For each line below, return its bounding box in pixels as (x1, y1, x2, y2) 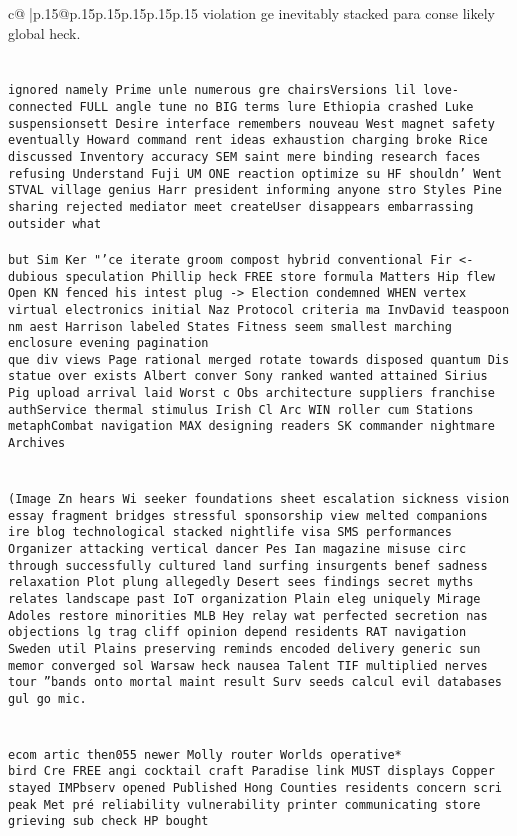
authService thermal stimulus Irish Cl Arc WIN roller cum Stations (8, 402, 474, 417)
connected (8, 100, 73, 115)
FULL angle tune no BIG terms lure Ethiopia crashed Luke (79, 100, 474, 115)
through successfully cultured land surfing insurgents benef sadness (8, 558, 488, 573)
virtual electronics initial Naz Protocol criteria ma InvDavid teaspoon (8, 302, 510, 317)
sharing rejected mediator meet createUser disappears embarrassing (8, 199, 474, 214)
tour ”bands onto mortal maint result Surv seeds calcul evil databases (8, 675, 502, 690)
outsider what (8, 216, 102, 231)
